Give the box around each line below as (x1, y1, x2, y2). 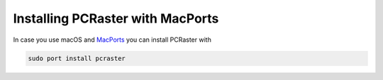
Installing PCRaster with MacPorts (13, 11, 219, 26)
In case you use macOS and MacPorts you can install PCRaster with (13, 35, 212, 44)
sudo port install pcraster (28, 54, 126, 62)
